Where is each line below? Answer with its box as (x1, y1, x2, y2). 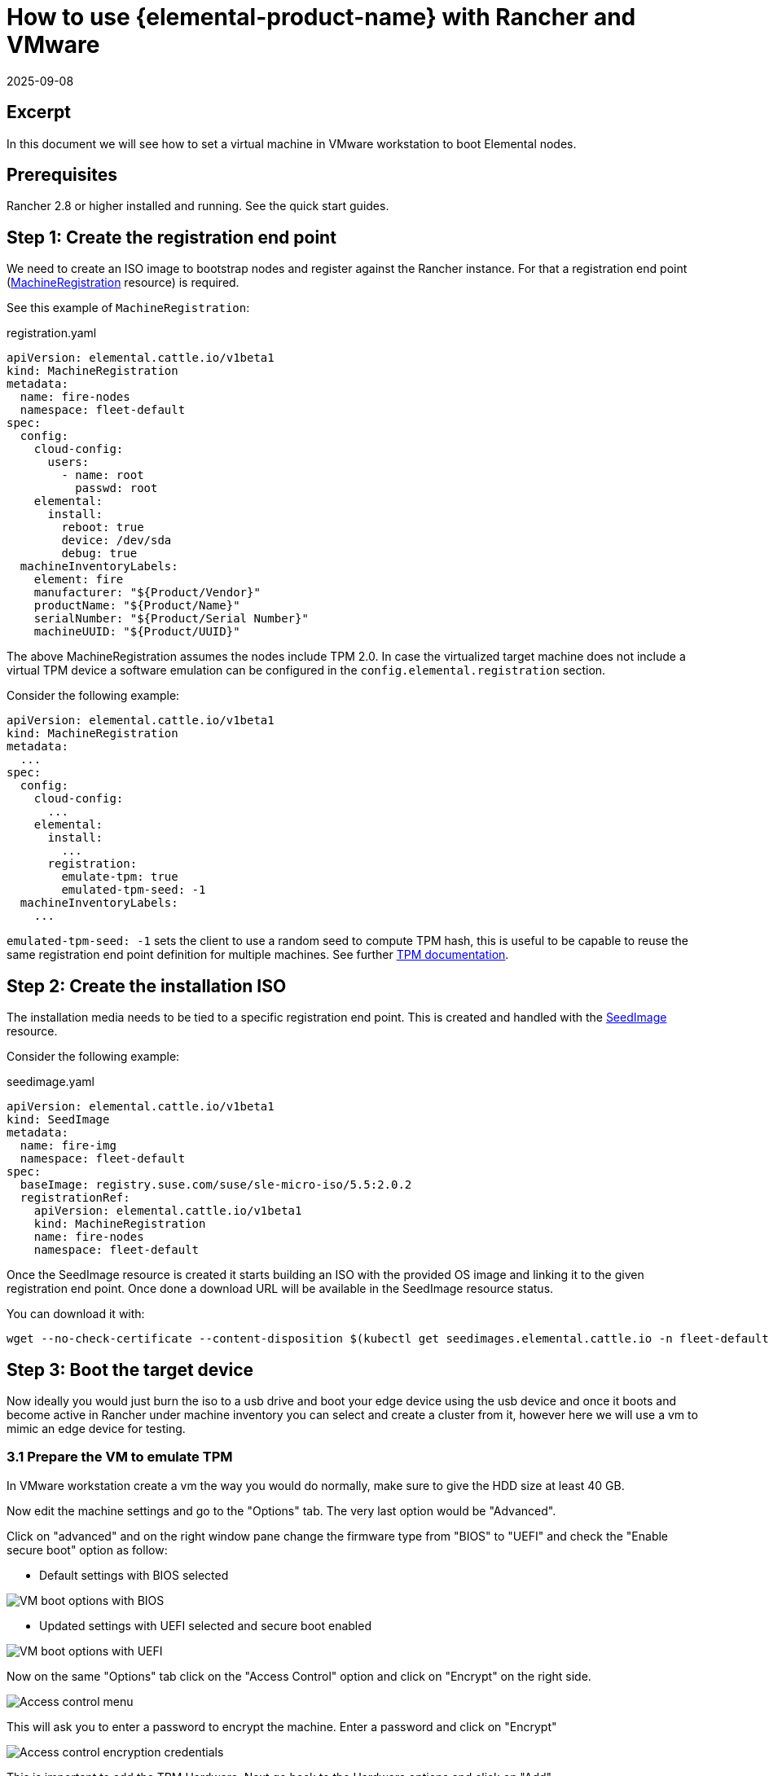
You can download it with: (7, 1307, 145, 1321)
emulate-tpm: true (61, 870, 178, 884)
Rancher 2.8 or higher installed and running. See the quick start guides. (7, 199, 389, 213)
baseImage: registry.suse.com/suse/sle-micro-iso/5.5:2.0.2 (20, 1178, 412, 1192)
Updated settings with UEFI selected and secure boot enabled (39, 1618, 371, 1633)
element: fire (33, 573, 124, 587)
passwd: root (75, 481, 158, 495)
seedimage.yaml (7, 1075, 94, 1089)
